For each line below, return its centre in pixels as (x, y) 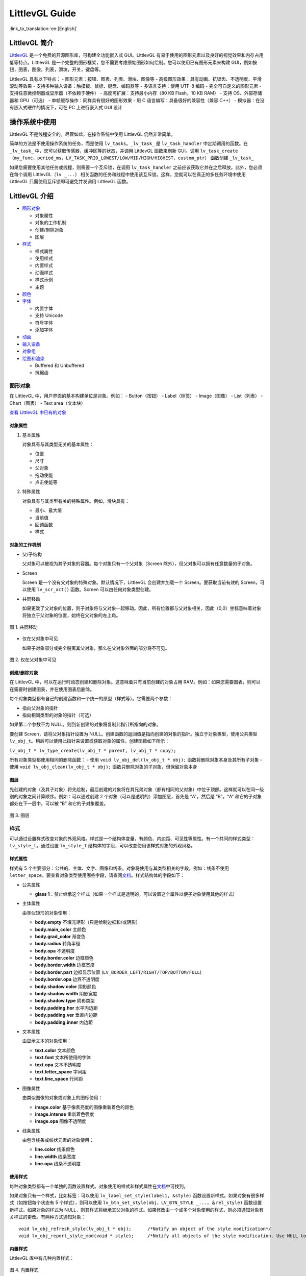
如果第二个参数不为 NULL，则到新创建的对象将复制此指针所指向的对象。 (85, 724)
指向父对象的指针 (40, 708)
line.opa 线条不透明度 (58, 1164)
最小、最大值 (48, 510)
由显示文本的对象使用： (47, 1041)
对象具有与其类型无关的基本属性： (58, 445)
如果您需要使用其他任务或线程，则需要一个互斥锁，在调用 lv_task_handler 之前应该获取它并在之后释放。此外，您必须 (136, 167)
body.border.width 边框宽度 (65, 965)
